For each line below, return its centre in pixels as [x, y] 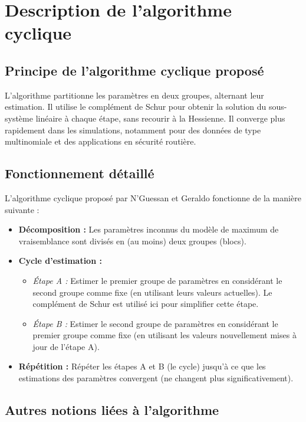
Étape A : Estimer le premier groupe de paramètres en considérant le [157, 280]
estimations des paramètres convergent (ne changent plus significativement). [156, 378]
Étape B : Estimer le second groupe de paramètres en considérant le [155, 323]
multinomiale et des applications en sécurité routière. [101, 141]
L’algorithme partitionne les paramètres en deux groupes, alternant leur [134, 95]
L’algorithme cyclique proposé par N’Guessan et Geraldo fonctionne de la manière [153, 197]
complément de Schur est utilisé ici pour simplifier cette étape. [146, 304]
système [19, 118]
